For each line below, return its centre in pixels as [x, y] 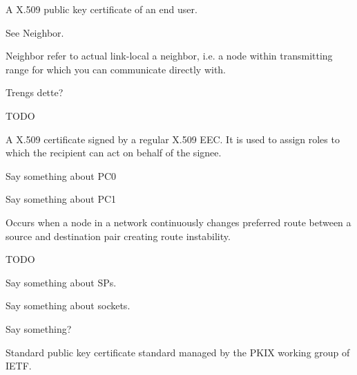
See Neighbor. [35, 32]
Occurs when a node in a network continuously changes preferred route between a [178, 222]
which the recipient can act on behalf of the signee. [114, 153]
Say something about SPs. [61, 282]
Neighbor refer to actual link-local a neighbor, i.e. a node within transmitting [169, 56]
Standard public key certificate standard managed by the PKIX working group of [178, 352]
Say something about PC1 [61, 199]
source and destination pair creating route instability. [118, 236]
